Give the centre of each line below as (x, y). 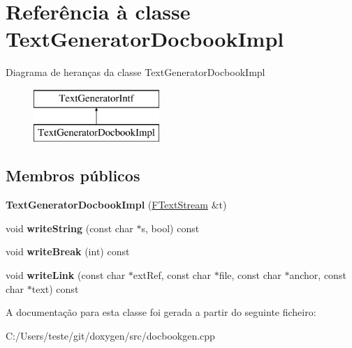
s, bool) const (170, 228)
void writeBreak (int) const (68, 251)
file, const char (250, 275)
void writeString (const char (69, 228)
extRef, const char (172, 275)
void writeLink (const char (66, 275)
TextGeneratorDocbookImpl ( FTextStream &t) (116, 205)
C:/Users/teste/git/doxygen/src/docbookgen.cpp (110, 335)
